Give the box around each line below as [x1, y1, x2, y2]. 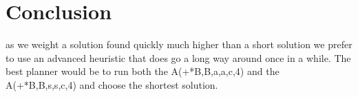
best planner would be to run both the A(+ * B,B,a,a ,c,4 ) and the [6, 64, 280, 78]
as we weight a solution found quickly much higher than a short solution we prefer [6, 37, 352, 52]
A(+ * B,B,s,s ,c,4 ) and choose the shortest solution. [6, 77, 218, 91]
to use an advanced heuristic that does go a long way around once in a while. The [6, 50, 351, 65]
